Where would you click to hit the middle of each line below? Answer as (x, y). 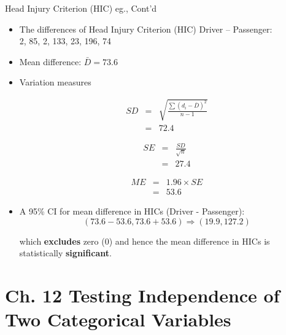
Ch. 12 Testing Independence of (142, 295)
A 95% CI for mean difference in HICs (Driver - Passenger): (132, 211)
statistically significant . (65, 253)
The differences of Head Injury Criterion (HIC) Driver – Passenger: (146, 29)
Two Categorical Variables (118, 319)
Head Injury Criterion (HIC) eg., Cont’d (81, 8)
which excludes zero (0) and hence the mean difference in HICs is (145, 241)
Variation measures (55, 82)
